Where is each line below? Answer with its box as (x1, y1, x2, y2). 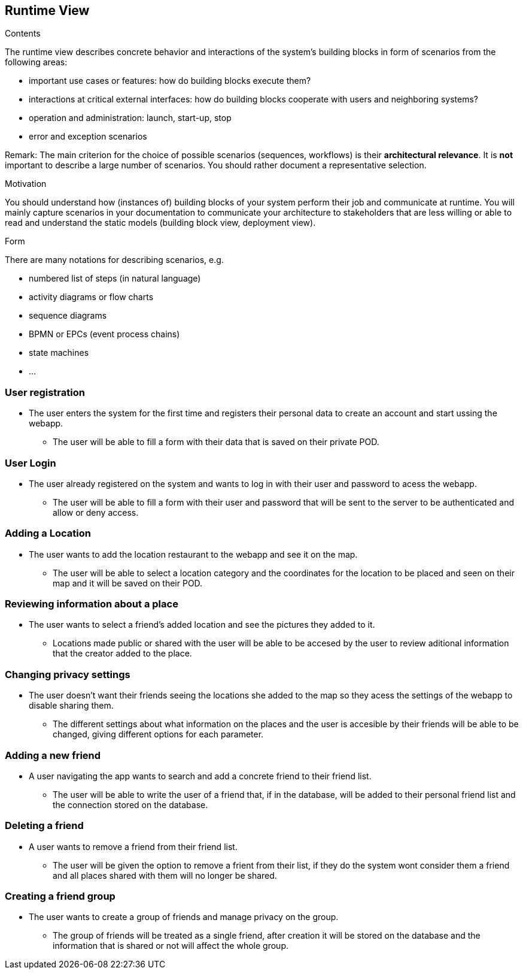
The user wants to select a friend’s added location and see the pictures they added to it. (29, 619, 375, 630)
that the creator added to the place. (53, 648, 192, 659)
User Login (5, 456, 56, 469)
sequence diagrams (29, 310, 107, 321)
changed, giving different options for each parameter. (53, 729, 264, 740)
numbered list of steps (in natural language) (29, 273, 201, 284)
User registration (5, 386, 85, 398)
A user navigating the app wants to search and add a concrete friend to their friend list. (29, 770, 372, 781)
